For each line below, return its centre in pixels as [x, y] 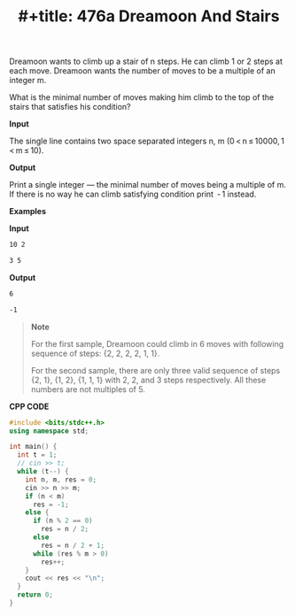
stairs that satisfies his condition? [70, 107]
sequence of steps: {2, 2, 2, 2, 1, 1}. [95, 353]
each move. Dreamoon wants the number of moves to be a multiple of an [143, 71]
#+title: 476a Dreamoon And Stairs [149, 16]
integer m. [28, 81]
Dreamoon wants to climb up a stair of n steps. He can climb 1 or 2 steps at [146, 62]
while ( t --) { [43, 472]
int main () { [33, 447]
